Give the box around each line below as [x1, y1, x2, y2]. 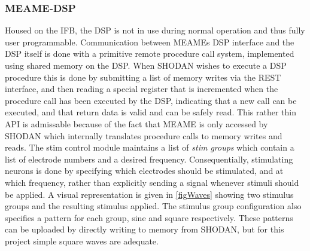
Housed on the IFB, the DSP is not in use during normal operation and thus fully [5, 24, 305, 36]
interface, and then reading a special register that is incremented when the [5, 82, 278, 95]
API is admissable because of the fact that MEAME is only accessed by [5, 117, 268, 130]
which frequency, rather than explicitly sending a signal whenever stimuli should [5, 176, 299, 188]
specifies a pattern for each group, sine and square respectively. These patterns [5, 211, 293, 224]
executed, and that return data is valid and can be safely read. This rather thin [5, 106, 296, 118]
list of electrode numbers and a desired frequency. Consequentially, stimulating [5, 152, 293, 165]
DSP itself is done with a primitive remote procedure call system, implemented [5, 47, 294, 60]
